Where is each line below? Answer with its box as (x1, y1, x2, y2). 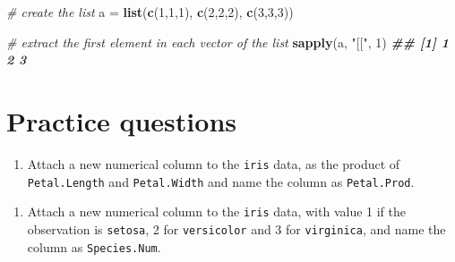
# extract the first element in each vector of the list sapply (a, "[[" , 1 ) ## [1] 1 (6, 32, 449, 51)
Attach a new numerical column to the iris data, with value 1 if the (27, 202, 407, 221)
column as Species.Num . (27, 237, 161, 256)
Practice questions (6, 102, 236, 139)
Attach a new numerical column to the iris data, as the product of (27, 154, 400, 173)
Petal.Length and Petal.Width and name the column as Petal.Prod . (27, 172, 415, 190)
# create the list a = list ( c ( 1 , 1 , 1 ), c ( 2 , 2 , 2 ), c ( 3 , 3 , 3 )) (6, 3, 294, 21)
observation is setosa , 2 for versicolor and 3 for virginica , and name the (27, 219, 446, 238)
